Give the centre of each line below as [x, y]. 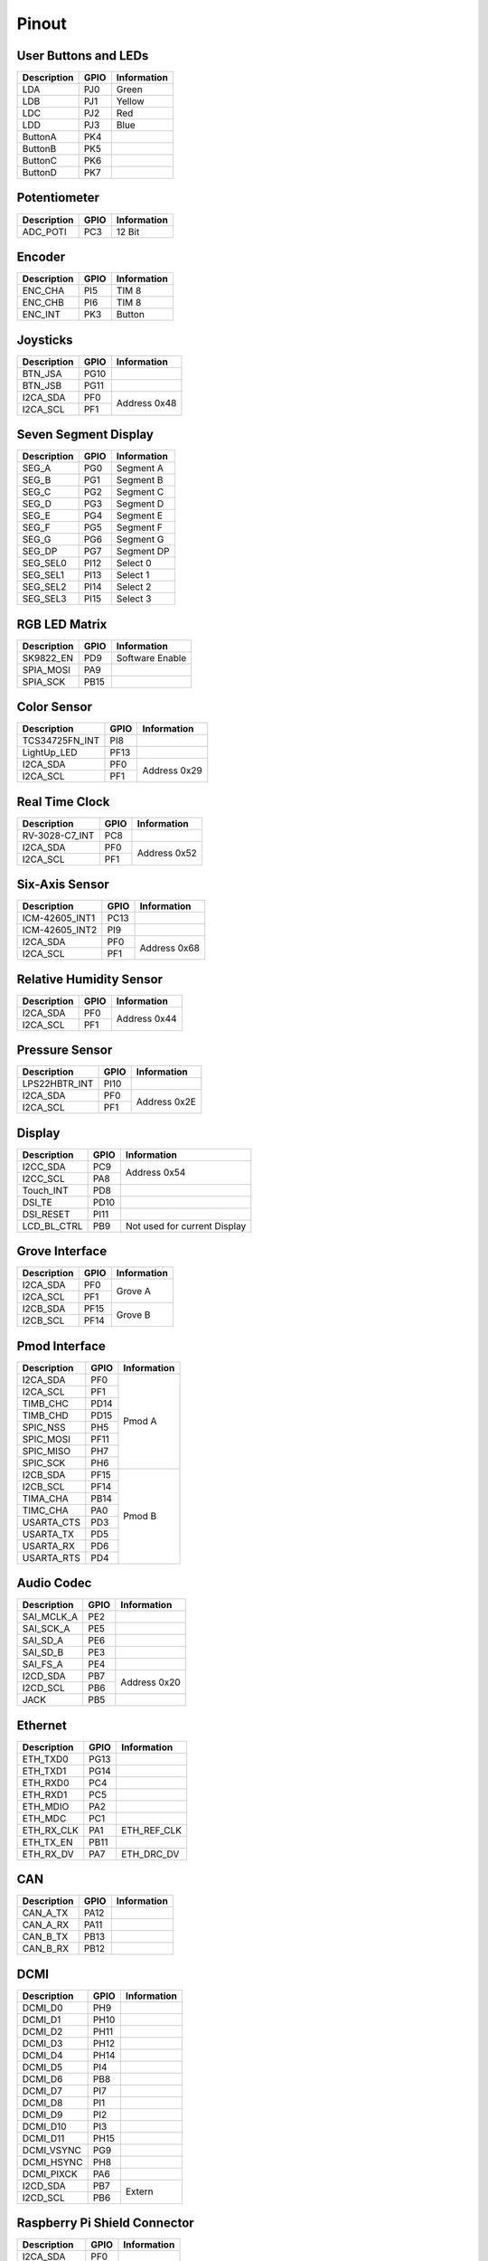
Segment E [139, 516]
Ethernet [42, 1725]
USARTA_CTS [52, 1522]
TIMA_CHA [46, 1499]
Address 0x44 [146, 1019]
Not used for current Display [186, 1225]
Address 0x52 [167, 853]
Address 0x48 [146, 403]
